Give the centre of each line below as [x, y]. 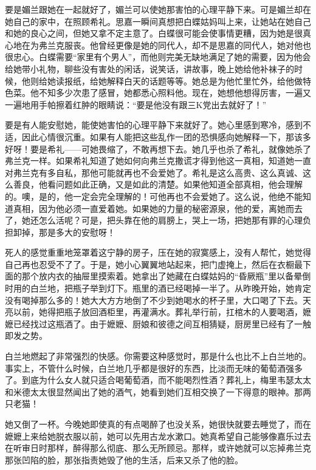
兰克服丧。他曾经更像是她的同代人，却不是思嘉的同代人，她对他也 [179, 45]
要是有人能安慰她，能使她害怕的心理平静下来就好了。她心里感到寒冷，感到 [154, 125]
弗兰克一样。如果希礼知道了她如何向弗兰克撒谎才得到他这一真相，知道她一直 [158, 161]
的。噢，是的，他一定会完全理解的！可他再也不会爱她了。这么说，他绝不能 [154, 196]
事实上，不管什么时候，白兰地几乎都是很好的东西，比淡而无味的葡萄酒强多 [154, 368]
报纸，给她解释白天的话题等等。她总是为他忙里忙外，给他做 [183, 80]
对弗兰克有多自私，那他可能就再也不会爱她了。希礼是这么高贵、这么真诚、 [154, 172]
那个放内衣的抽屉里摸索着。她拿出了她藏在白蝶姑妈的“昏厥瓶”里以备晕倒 [166, 276]
